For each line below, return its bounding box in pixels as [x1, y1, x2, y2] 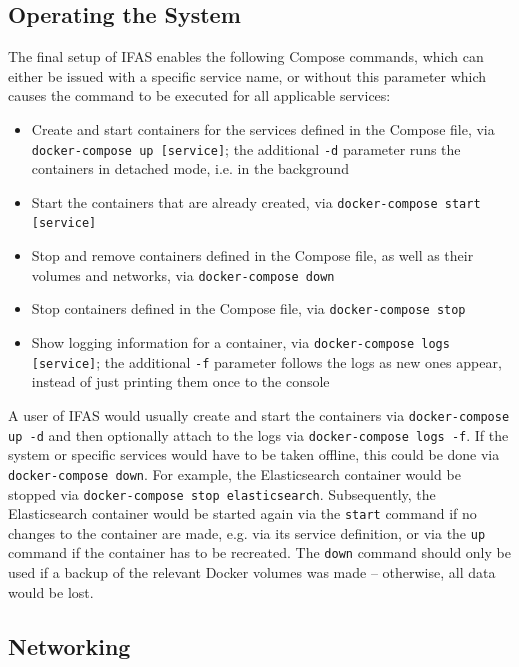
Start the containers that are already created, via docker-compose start [31, 191, 481, 212]
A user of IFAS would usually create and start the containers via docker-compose [8, 404, 510, 425]
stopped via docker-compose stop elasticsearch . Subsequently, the [8, 483, 436, 504]
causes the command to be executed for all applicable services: [8, 85, 391, 106]
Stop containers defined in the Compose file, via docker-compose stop [31, 298, 466, 319]
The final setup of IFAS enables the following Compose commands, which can [8, 46, 484, 67]
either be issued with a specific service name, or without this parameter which [8, 65, 487, 86]
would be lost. [8, 581, 94, 602]
